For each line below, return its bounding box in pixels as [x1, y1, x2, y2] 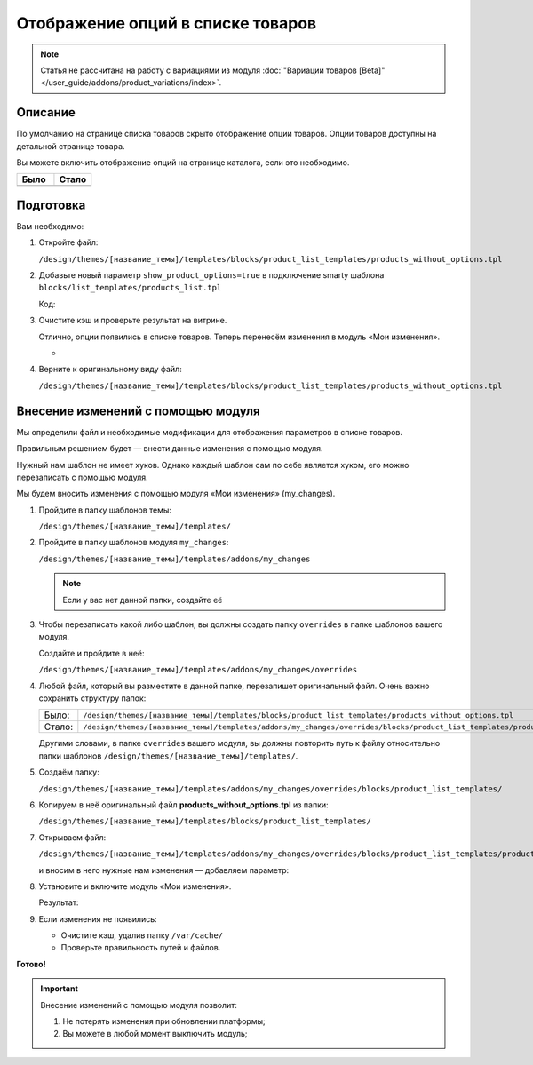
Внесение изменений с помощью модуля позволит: [40, 999, 237, 1010]
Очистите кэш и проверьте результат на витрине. [38, 315, 227, 326]
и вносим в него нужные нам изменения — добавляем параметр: [38, 864, 290, 875]
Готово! [16, 958, 46, 969]
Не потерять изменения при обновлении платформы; [62, 1016, 266, 1027]
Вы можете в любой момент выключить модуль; [62, 1029, 248, 1039]
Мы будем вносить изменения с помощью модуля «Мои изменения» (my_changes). [16, 489, 336, 499]
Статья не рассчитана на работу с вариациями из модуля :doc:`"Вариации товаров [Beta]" [40, 65, 386, 76]
